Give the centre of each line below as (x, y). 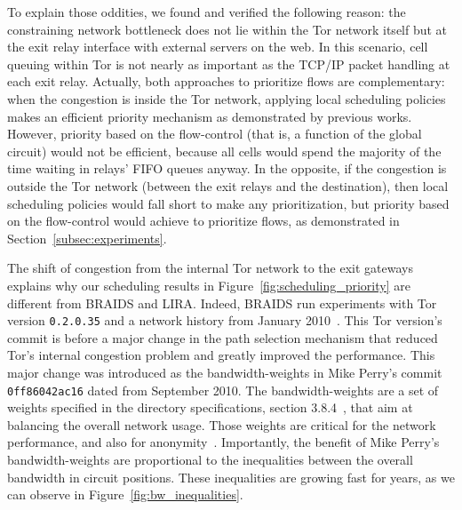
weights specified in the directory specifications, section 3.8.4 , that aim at (210, 407)
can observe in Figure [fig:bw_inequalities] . (125, 494)
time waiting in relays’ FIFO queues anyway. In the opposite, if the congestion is (227, 168)
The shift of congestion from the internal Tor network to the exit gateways (210, 268)
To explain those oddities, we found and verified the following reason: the (207, 12)
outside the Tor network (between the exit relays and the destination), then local (228, 185)
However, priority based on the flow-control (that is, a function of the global (215, 134)
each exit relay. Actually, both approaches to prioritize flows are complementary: (226, 81)
